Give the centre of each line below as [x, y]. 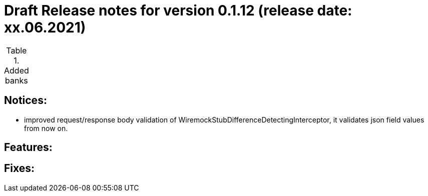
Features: [28, 147]
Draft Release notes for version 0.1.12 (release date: [178, 10]
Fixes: [20, 168]
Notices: [26, 100]
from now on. [46, 128]
